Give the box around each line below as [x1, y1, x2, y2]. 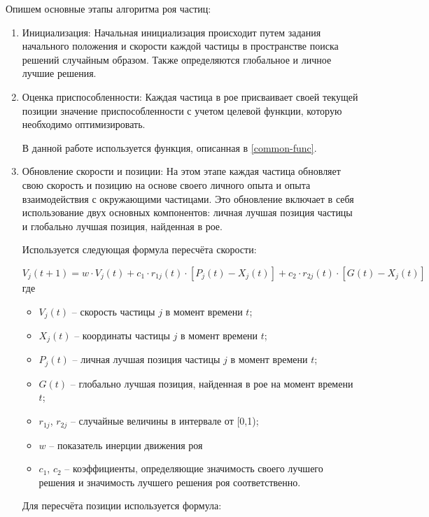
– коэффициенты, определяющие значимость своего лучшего [64, 461, 323, 476]
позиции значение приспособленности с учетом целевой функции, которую [22, 103, 342, 118]
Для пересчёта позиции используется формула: [22, 498, 222, 513]
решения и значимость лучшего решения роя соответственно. [38, 474, 301, 489]
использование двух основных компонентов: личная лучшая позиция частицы [22, 205, 353, 220]
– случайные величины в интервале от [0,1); [70, 413, 259, 428]
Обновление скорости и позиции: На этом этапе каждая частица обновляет [22, 164, 341, 178]
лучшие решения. [22, 66, 97, 80]
